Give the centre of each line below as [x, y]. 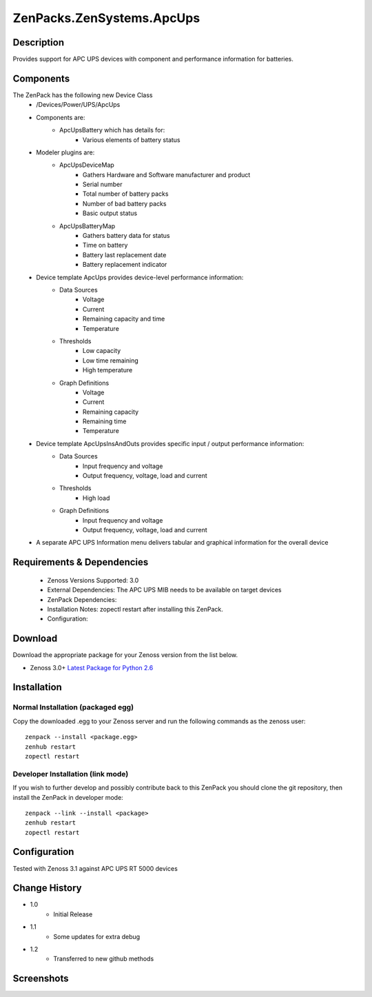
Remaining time [105, 421]
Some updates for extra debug [97, 936]
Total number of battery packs [126, 194]
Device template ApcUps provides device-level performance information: [140, 277]
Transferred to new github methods [104, 959]
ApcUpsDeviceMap [87, 165]
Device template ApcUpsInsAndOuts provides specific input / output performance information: [170, 443]
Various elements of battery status [132, 140]
